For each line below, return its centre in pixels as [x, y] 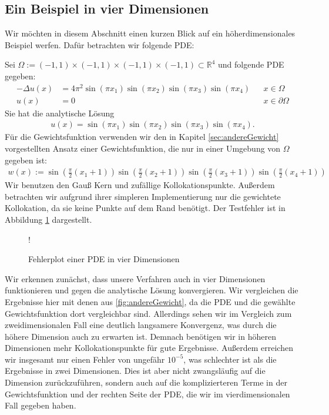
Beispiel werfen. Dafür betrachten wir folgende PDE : [100, 44]
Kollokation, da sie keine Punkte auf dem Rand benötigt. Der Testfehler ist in [145, 208]
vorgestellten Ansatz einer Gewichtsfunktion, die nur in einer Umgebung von [143, 148]
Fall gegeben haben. [41, 405]
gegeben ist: [26, 160]
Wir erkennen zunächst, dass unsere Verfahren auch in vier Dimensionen [135, 278]
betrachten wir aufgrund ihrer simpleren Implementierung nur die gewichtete [143, 196]
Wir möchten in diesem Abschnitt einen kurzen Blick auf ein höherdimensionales [150, 33]
